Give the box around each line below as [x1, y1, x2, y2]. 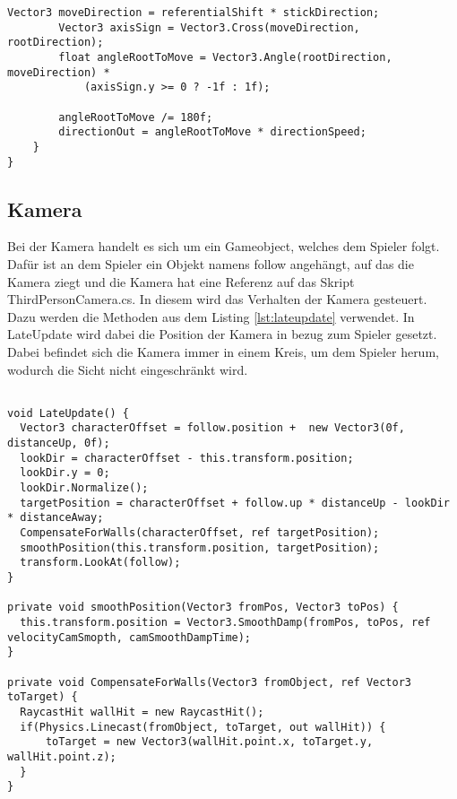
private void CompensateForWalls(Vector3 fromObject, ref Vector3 [7, 675, 412, 689]
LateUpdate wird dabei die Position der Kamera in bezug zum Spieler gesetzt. [7, 325, 437, 343]
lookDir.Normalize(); [20, 482, 149, 495]
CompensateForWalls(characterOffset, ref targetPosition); [20, 526, 380, 540]
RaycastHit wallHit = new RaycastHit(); [20, 705, 264, 718]
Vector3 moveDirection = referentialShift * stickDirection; [7, 6, 380, 19]
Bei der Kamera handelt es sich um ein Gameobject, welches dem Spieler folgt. [7, 237, 440, 256]
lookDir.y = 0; [20, 466, 110, 480]
